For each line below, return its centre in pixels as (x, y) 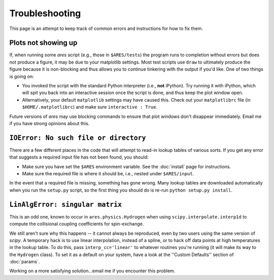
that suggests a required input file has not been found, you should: (79, 157)
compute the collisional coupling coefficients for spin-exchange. (77, 224)
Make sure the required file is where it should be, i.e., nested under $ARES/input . (108, 174)
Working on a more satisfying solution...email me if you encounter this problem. (92, 271)
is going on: (22, 76)
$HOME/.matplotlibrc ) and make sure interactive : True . (90, 107)
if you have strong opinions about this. (49, 123)
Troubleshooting (45, 13)
